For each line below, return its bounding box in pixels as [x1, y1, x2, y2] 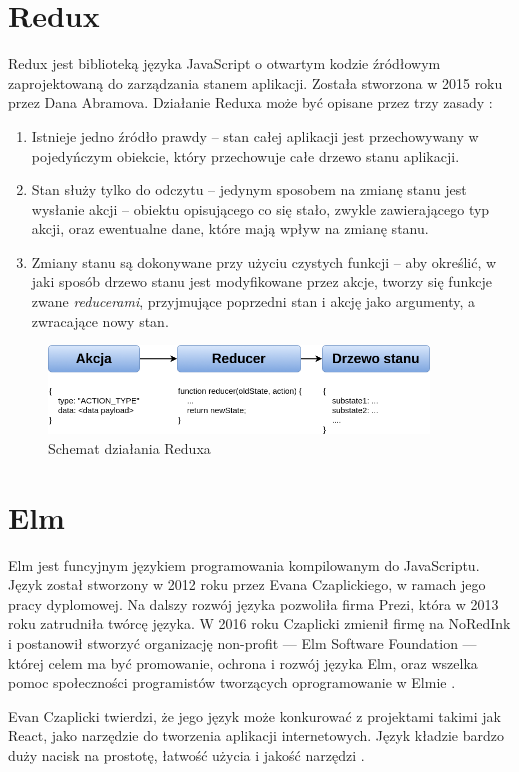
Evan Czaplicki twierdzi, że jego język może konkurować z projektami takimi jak [8, 705, 501, 726]
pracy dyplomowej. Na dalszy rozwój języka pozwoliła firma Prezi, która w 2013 [8, 593, 499, 614]
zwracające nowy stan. [31, 310, 169, 331]
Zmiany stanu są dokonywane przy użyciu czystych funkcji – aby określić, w [31, 251, 497, 272]
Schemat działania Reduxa [48, 437, 211, 458]
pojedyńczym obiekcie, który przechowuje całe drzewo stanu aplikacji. [31, 145, 460, 166]
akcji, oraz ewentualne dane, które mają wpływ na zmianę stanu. [31, 218, 429, 239]
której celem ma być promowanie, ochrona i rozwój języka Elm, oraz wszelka [8, 652, 478, 673]
